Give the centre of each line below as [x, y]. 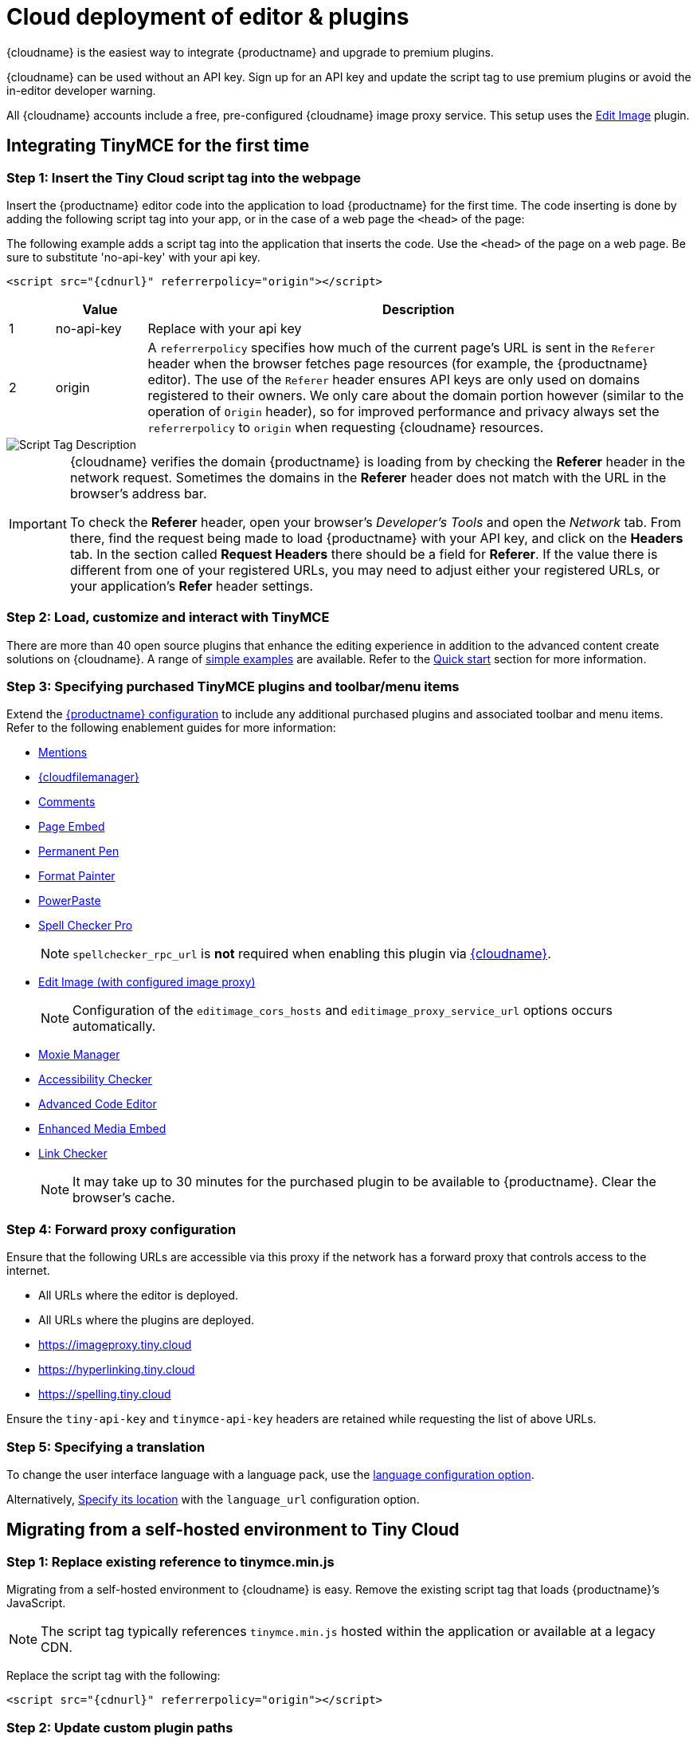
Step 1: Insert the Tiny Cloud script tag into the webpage [184, 177]
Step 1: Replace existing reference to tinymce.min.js [170, 1561]
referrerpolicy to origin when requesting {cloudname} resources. [346, 427]
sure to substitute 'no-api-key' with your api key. [133, 257]
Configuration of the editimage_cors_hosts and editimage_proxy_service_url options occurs [343, 1011]
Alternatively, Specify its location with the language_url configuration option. [213, 1499]
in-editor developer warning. [81, 90]
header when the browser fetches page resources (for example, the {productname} [398, 363]
